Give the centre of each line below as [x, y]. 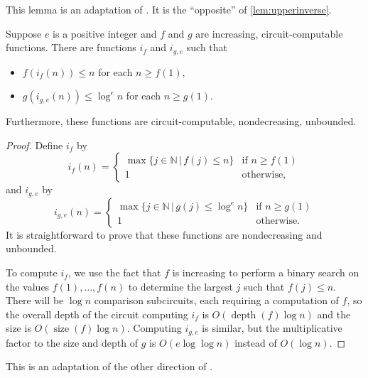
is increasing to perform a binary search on [266, 272]
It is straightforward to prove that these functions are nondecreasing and [164, 234]
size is [18, 328]
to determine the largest [180, 286]
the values [28, 286]
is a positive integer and [105, 33]
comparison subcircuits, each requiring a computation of [216, 300]
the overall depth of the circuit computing [97, 314]
